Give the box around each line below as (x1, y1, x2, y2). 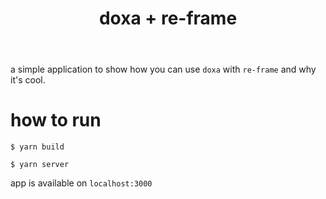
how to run (10, 109, 102, 132)
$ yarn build (10, 142, 65, 152)
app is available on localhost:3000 (10, 177, 153, 189)
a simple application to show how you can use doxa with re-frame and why (10, 63, 317, 76)
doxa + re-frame (98, 7, 238, 30)
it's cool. (10, 74, 46, 86)
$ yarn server (10, 160, 70, 170)
